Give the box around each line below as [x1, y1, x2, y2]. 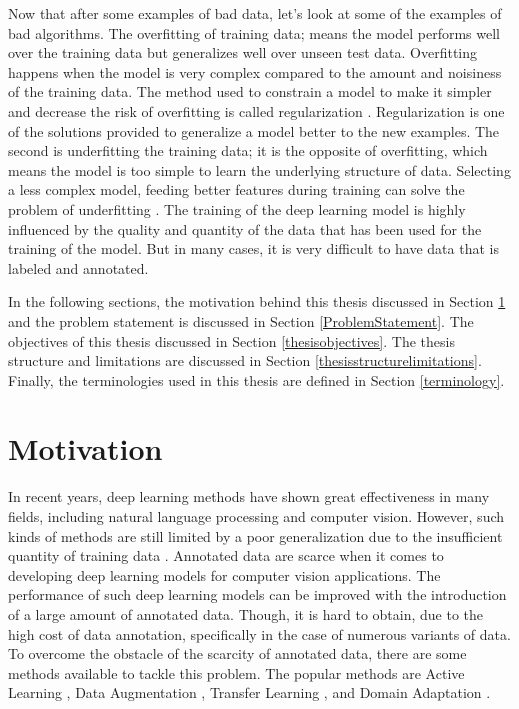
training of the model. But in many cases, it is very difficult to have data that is [8, 238, 499, 259]
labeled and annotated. [8, 257, 149, 278]
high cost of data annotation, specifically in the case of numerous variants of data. [8, 623, 511, 644]
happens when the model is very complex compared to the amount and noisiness [8, 61, 502, 82]
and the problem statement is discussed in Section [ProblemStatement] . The [8, 310, 474, 331]
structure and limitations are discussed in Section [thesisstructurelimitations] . [8, 350, 482, 371]
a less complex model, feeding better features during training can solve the [8, 179, 465, 200]
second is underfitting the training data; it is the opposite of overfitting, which [8, 140, 488, 161]
